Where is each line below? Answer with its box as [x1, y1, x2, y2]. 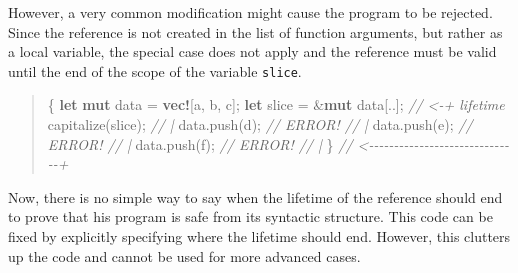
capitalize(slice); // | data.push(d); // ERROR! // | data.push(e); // [47, 114, 473, 135]
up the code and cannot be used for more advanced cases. [8, 245, 361, 266]
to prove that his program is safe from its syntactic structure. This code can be [8, 206, 493, 227]
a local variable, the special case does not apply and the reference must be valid [8, 41, 497, 62]
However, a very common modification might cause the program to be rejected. [8, 2, 493, 22]
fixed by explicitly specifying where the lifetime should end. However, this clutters [8, 226, 511, 246]
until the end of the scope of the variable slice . [8, 60, 302, 81]
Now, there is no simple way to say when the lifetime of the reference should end [8, 186, 503, 207]
